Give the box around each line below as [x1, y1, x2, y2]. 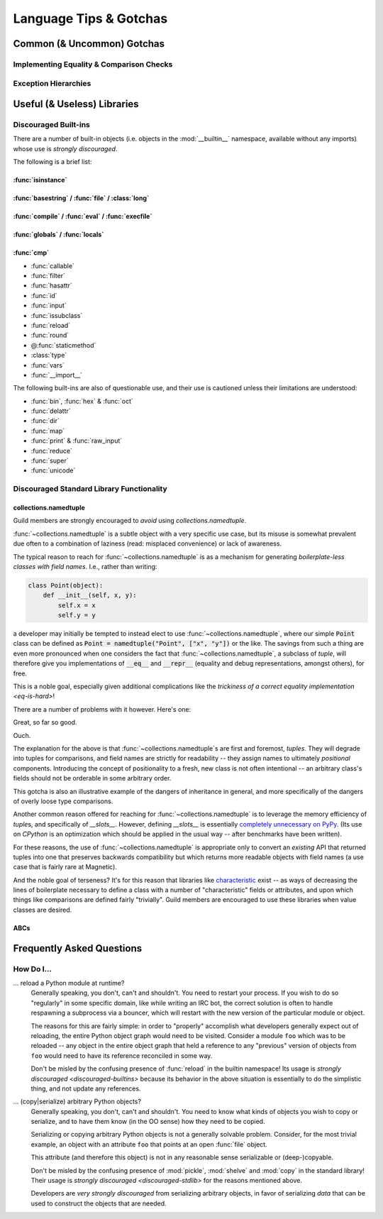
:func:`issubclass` [30, 311, 83, 319]
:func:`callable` [30, 261, 74, 270]
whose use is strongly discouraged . [13, 144, 118, 153]
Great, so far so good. [13, 718, 77, 727]
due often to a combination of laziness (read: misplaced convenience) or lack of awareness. [13, 539, 282, 548]
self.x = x [57, 601, 96, 609]
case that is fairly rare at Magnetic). [13, 863, 117, 871]
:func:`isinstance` [13, 176, 67, 184]
